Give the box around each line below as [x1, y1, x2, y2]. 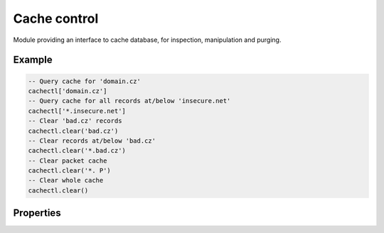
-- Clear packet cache [28, 156, 107, 165]
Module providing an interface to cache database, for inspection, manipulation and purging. [13, 36, 282, 44]
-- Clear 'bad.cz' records [28, 117, 122, 125]
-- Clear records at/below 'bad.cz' [28, 136, 156, 145]
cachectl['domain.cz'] [28, 87, 107, 95]
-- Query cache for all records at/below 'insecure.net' [28, 97, 231, 105]
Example [13, 54, 53, 66]
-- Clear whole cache [28, 176, 104, 185]
